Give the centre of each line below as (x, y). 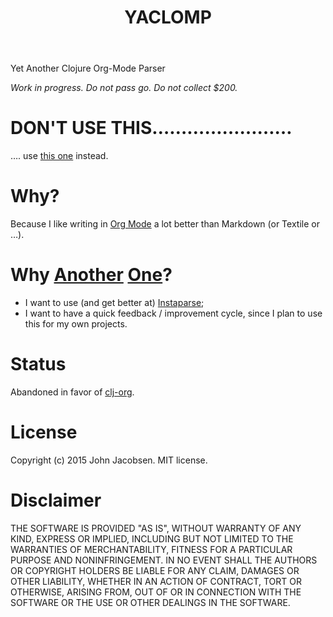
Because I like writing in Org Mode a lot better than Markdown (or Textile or (165, 224)
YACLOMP (168, 17)
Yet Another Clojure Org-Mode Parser (88, 68)
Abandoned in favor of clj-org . (72, 392)
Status (38, 364)
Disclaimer (56, 500)
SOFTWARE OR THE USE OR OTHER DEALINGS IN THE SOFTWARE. (150, 602)
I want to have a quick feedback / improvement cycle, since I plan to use (173, 313)
